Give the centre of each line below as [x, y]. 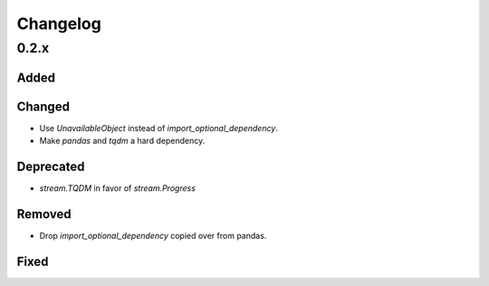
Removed [44, 214]
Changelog [59, 24]
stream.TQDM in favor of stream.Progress [118, 188]
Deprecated [51, 166]
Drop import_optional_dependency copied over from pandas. [153, 235]
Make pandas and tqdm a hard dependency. [122, 141]
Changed [43, 106]
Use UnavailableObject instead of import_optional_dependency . [158, 128]
